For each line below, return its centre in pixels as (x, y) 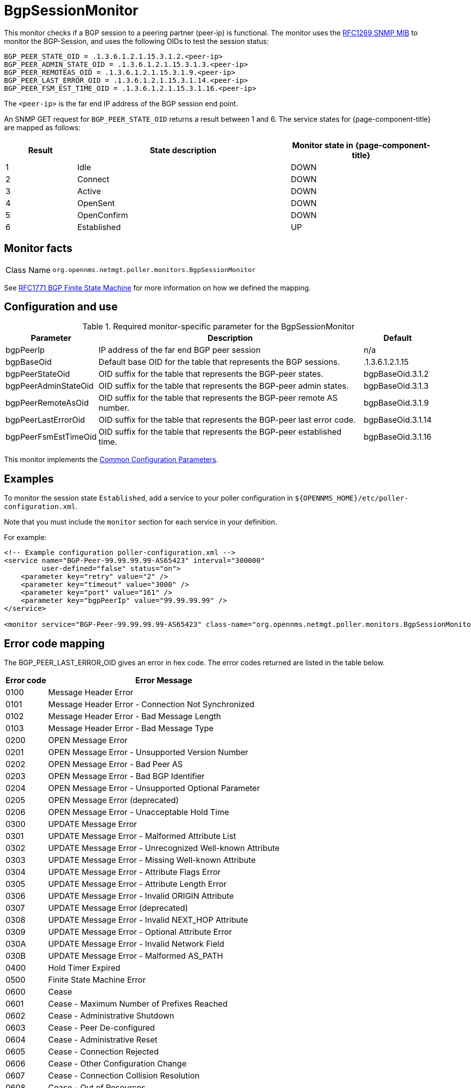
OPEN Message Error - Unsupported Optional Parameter (154, 788)
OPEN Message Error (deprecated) (114, 800)
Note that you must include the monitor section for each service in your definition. (141, 522)
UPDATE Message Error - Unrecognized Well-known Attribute (164, 848)
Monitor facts (38, 249)
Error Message (164, 680)
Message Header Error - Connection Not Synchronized (151, 704)
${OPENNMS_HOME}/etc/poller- (352, 498)
